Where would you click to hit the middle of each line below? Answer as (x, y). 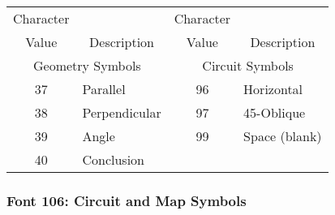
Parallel (104, 89)
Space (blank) (283, 136)
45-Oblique (275, 112)
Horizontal (273, 89)
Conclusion (113, 159)
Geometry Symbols (87, 65)
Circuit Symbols (248, 65)
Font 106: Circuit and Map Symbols (127, 200)
